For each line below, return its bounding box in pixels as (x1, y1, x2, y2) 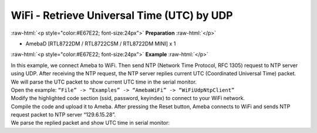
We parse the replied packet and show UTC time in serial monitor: (11, 119, 170, 127)
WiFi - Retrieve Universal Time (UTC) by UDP (11, 9, 233, 22)
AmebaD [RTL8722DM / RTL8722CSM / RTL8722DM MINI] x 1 (25, 40, 176, 47)
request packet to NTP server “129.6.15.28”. (11, 111, 116, 118)
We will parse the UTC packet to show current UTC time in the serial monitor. (11, 78, 197, 85)
